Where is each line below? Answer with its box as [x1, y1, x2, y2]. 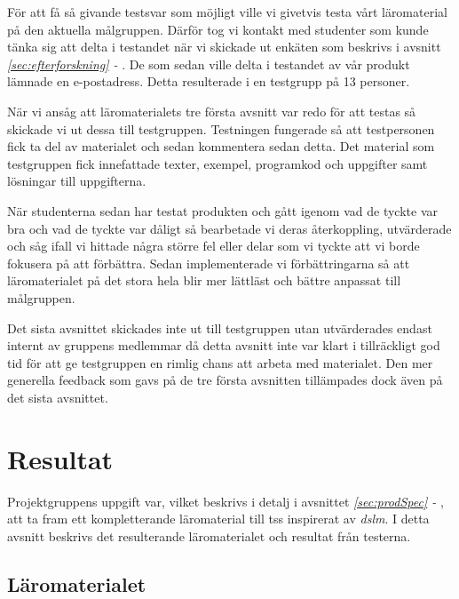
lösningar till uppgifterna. [7, 172, 146, 190]
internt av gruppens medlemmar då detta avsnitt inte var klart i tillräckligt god [7, 336, 440, 355]
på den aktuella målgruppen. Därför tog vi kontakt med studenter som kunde [7, 20, 429, 38]
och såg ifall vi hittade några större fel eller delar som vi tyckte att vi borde [7, 236, 420, 255]
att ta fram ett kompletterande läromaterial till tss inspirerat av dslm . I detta [7, 509, 430, 528]
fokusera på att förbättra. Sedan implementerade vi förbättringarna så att [7, 253, 410, 272]
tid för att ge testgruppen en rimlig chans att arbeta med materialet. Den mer [7, 353, 433, 371]
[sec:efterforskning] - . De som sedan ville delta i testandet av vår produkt [7, 54, 410, 73]
